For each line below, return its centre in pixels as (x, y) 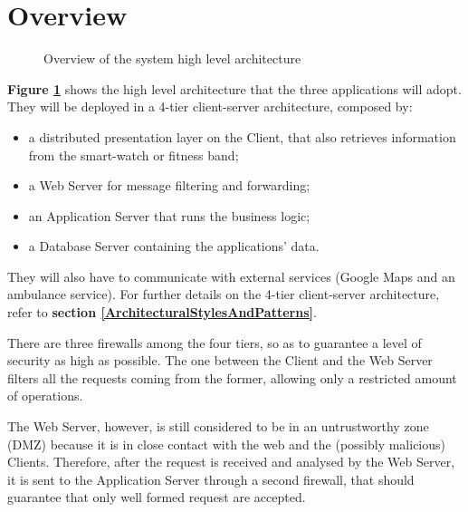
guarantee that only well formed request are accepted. (157, 497)
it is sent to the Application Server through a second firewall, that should (211, 479)
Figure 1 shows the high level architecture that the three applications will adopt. (234, 88)
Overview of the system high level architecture (172, 58)
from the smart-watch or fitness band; (134, 155)
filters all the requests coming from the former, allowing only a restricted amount (232, 377)
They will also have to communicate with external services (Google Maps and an (231, 276)
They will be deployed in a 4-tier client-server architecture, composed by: (210, 106)
